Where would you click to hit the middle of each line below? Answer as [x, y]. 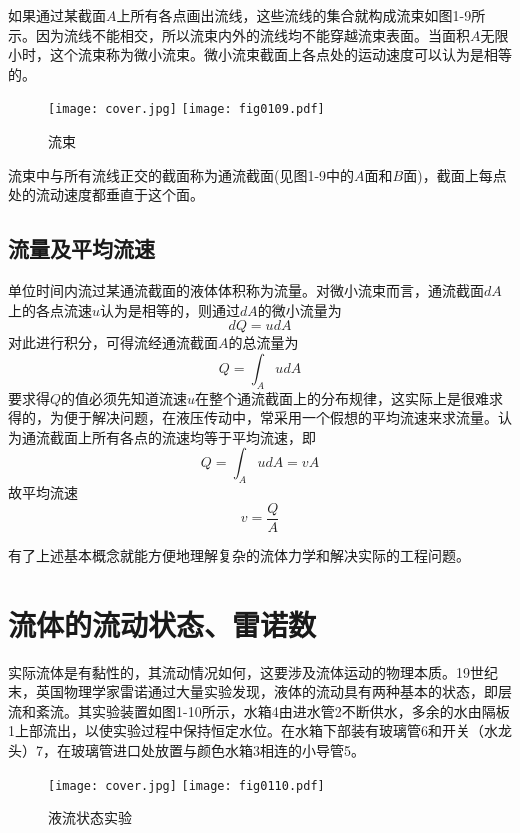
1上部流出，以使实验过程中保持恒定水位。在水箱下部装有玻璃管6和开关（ [246, 730]
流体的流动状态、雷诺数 [162, 623]
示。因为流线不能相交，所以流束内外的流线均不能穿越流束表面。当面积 [239, 34]
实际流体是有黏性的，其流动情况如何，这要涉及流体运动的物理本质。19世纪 [253, 671]
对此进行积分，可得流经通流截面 [113, 342]
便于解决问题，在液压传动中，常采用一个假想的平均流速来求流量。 [280, 417]
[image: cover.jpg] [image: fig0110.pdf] [186, 785]
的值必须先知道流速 [124, 397]
